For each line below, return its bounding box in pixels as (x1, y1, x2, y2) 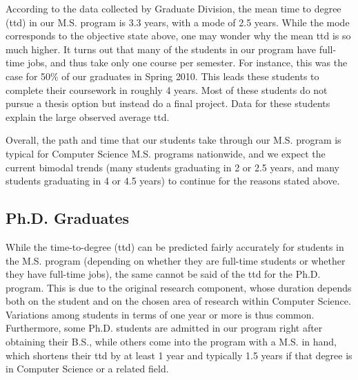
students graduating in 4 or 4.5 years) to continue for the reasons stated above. (6, 173, 340, 188)
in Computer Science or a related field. (6, 361, 169, 376)
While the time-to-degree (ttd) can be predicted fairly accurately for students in (6, 239, 344, 254)
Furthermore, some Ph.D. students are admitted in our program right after (6, 321, 323, 335)
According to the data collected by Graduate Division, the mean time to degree (6, 1, 341, 15)
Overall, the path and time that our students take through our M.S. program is (6, 133, 341, 147)
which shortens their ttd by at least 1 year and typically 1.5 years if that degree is (6, 348, 352, 362)
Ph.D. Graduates (6, 207, 130, 229)
